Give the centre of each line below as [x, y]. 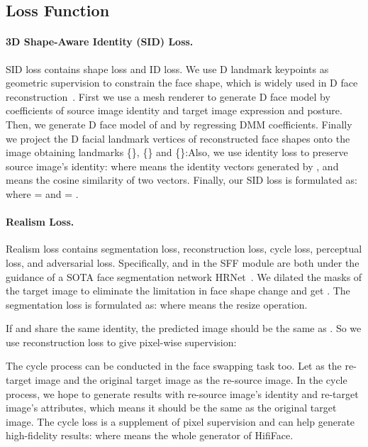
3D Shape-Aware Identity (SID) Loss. [100, 42]
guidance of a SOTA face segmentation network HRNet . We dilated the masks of [184, 276]
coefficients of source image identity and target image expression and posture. [174, 110]
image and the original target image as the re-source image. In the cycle [191, 380]
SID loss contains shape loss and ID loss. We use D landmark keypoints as [167, 68]
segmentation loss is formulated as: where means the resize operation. [157, 304]
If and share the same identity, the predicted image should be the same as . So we [184, 328]
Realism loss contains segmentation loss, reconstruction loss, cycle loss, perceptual [184, 249]
